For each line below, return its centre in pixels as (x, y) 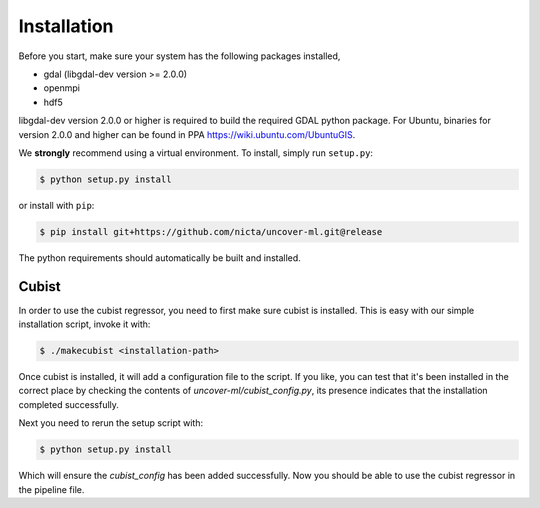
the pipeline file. (51, 489)
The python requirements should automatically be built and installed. (160, 257)
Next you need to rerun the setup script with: (111, 423)
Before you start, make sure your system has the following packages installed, (179, 56)
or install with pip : (56, 205)
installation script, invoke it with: (84, 324)
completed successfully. (69, 404)
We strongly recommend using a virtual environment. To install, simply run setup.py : (196, 152)
